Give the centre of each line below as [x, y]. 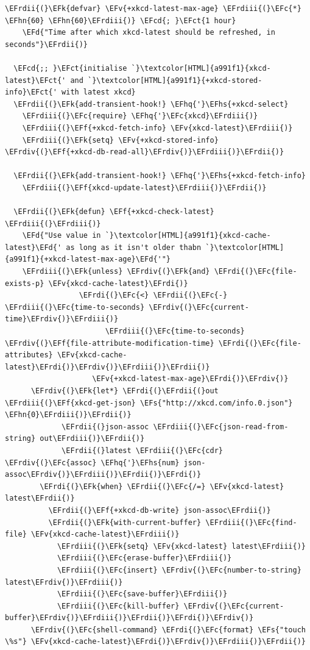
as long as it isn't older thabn [134, 247]
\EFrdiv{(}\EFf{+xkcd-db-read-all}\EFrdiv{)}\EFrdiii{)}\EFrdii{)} [145, 152]
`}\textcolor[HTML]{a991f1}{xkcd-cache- [188, 236]
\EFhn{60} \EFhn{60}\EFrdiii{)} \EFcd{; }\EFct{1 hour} [121, 20]
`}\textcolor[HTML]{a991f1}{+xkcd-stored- [175, 80]
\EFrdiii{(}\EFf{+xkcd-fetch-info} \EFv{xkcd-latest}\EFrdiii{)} [157, 128]
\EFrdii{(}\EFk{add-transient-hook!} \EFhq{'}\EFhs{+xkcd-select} [151, 104]
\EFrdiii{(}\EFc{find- [251, 522]
